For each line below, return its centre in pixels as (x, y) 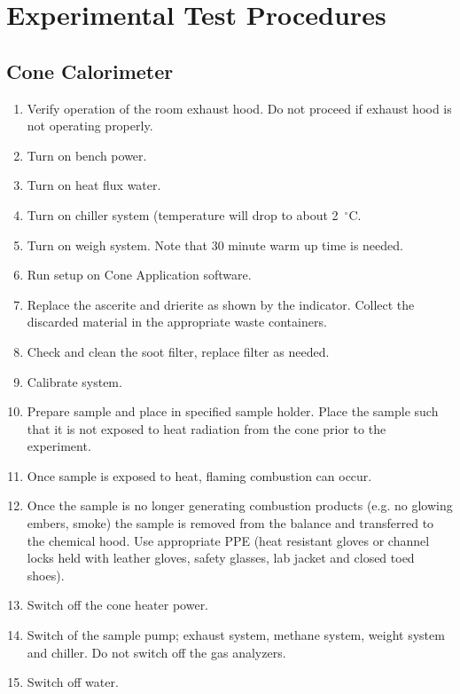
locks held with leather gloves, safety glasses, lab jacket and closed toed (221, 558)
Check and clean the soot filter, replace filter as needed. (178, 351)
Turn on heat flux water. (94, 185)
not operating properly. (90, 126)
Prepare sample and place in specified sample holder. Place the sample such (233, 411)
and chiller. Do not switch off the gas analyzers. (156, 652)
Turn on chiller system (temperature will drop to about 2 (183, 214)
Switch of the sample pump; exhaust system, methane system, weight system (236, 635)
